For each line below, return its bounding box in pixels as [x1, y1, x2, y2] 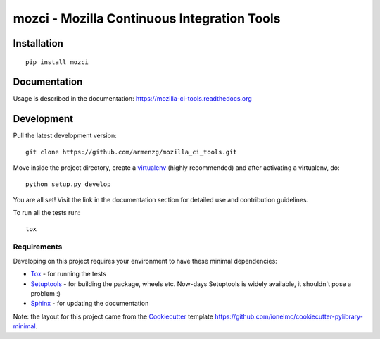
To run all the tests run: [13, 209, 80, 217]
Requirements [13, 242, 63, 252]
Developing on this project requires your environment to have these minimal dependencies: [13, 257, 277, 265]
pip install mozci [25, 58, 89, 66]
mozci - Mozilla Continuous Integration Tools [13, 11, 281, 26]
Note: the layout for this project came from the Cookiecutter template [13, 312, 214, 321]
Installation [13, 37, 63, 49]
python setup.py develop [25, 180, 111, 188]
